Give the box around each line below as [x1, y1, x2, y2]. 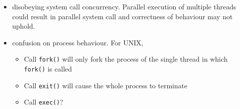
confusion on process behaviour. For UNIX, [12, 37, 144, 47]
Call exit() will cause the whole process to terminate [24, 80, 188, 90]
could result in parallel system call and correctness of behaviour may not [12, 11, 233, 21]
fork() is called [24, 64, 72, 74]
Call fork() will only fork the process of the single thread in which [24, 54, 228, 64]
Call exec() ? [24, 97, 63, 107]
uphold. [12, 21, 35, 31]
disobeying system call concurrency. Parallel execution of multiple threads [12, 1, 236, 11]
